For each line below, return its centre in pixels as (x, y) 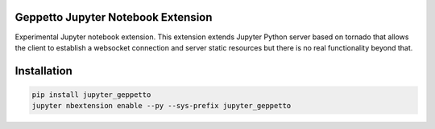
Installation (43, 71)
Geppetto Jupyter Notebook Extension (114, 17)
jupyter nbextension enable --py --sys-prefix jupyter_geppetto (162, 106)
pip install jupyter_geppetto (91, 95)
